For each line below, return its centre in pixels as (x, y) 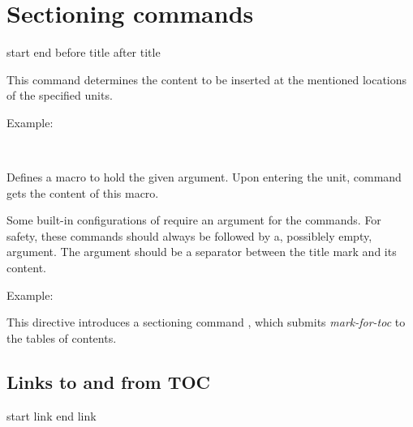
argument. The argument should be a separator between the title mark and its (202, 252)
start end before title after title (84, 52)
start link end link (52, 415)
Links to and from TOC (109, 381)
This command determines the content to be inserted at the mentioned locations (207, 79)
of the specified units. (60, 95)
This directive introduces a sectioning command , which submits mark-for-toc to (206, 322)
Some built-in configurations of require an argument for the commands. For (194, 220)
